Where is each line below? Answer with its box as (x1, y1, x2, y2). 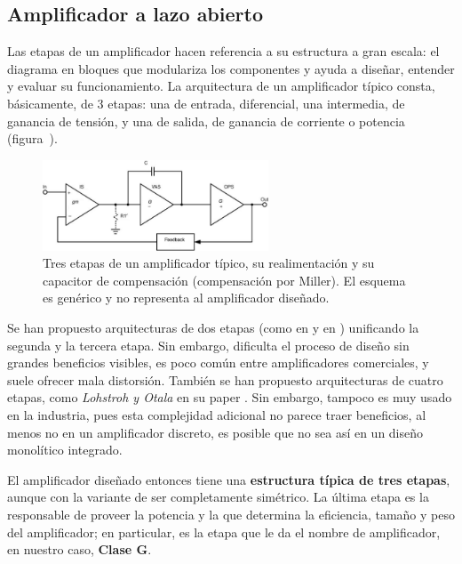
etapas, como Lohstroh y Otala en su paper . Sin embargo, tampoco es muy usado (7, 388, 452, 407)
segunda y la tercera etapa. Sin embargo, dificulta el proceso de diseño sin (7, 335, 410, 354)
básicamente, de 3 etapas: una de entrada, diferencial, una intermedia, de (7, 93, 405, 112)
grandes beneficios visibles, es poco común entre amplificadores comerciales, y (7, 353, 429, 372)
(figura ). (7, 129, 58, 148)
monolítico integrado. (7, 440, 123, 459)
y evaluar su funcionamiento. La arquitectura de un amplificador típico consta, (7, 77, 435, 95)
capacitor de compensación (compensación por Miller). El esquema (43, 270, 406, 289)
